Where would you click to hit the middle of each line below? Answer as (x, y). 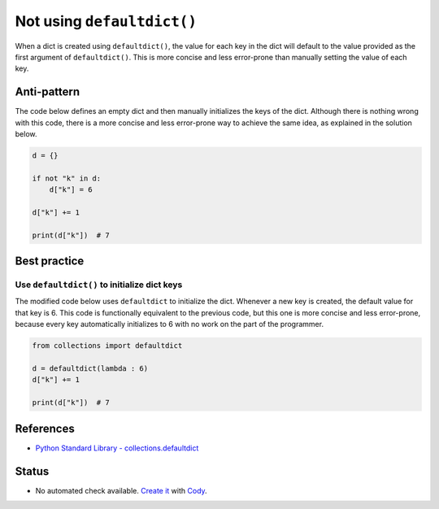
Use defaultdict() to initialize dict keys (99, 285)
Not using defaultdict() (106, 21)
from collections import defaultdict (107, 346)
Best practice (50, 261)
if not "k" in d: (67, 178)
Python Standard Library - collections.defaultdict (117, 448)
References (45, 428)
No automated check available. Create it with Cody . (121, 490)
